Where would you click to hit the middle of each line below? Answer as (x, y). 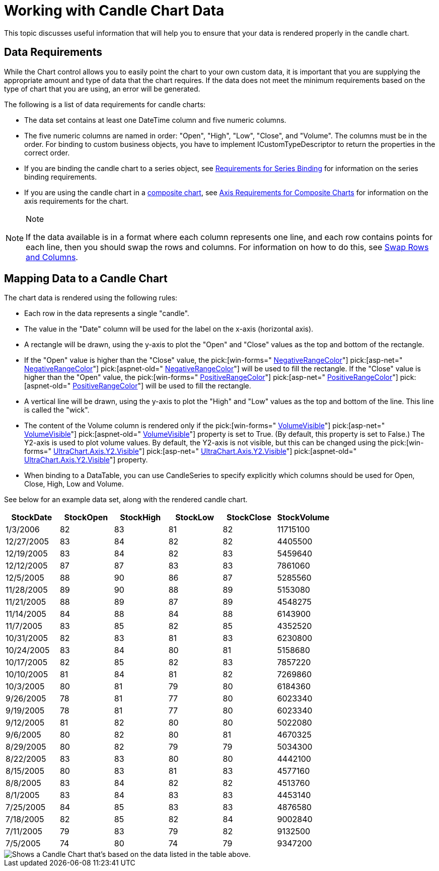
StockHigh (140, 518)
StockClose (249, 518)
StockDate (32, 518)
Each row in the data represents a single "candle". (107, 313)
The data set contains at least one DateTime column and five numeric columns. (155, 120)
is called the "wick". (57, 410)
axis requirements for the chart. (76, 201)
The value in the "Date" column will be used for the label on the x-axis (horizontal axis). (169, 329)
